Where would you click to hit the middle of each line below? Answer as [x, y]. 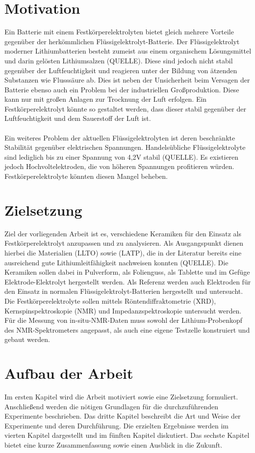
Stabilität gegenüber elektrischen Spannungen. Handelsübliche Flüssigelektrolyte [125, 147]
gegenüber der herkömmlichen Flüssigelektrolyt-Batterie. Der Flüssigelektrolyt [122, 41]
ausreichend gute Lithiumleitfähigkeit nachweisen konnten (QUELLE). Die [116, 262]
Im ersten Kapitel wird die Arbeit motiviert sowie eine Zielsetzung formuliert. [121, 396]
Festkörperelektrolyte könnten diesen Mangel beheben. [86, 176]
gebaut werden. [27, 339]
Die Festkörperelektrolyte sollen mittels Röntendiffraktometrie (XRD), [110, 300]
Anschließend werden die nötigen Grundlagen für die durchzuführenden [112, 406]
